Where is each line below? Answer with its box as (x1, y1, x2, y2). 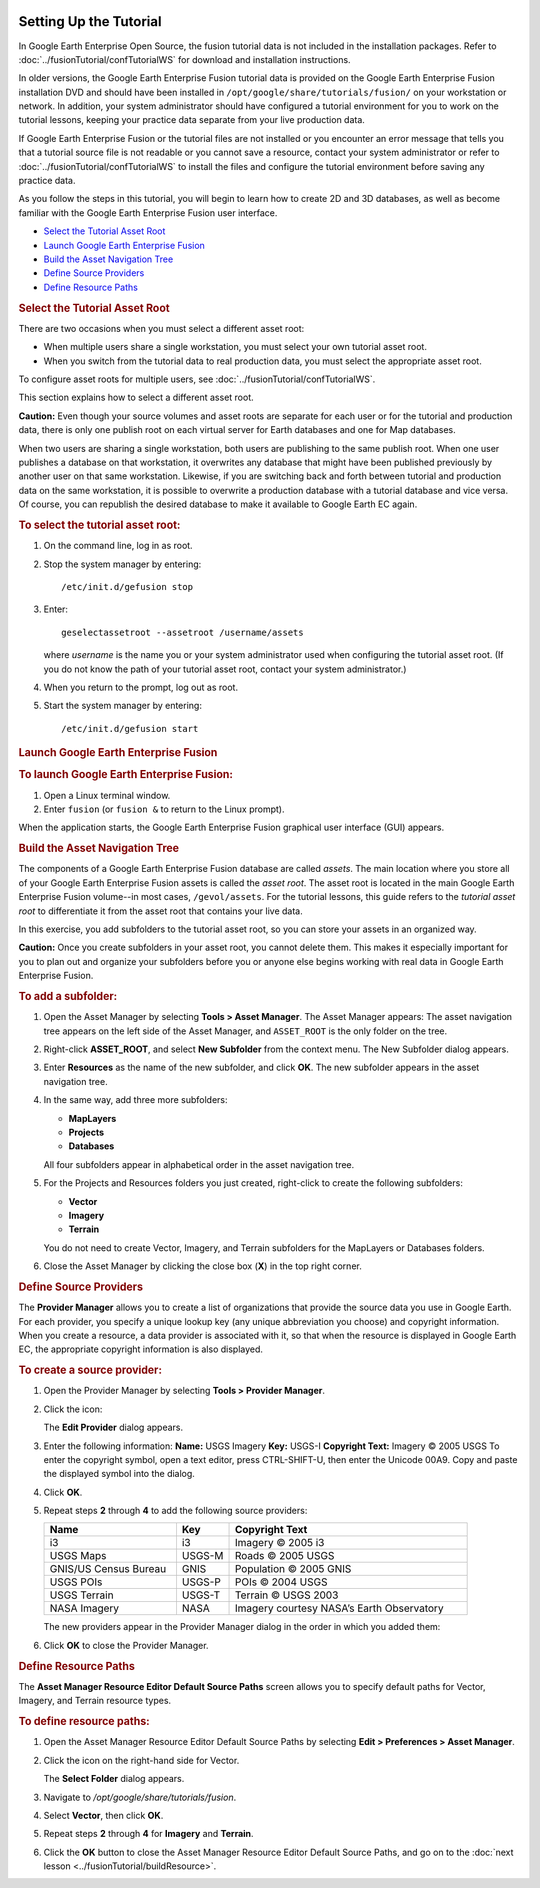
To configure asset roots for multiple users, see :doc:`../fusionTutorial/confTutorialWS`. (18, 373, 376, 385)
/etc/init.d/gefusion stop (61, 581, 194, 592)
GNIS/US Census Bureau (49, 1562, 167, 1576)
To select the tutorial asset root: (18, 518, 181, 532)
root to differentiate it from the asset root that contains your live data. (18, 905, 304, 917)
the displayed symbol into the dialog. (43, 1468, 195, 1480)
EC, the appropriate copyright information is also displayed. (18, 1343, 264, 1355)
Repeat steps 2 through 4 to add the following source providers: (43, 1505, 308, 1517)
